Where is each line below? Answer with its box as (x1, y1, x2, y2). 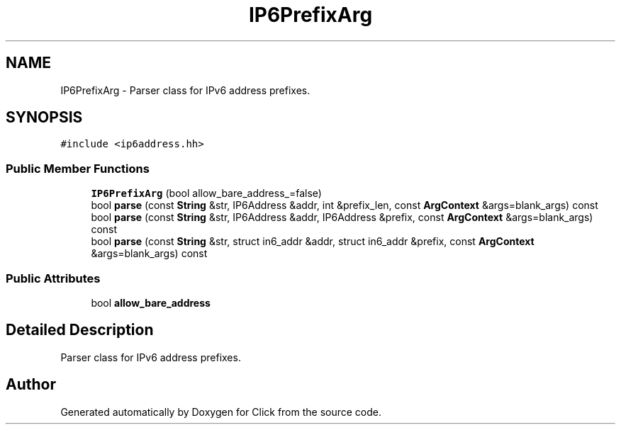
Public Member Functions (6, 161, 150, 176)
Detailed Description (6, 321, 154, 339)
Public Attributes (6, 271, 101, 285)
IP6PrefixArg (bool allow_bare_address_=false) (91, 187, 322, 200)
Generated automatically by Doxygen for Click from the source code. (60, 405, 382, 418)
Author (6, 375, 56, 394)
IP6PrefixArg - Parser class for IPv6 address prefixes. (60, 84, 310, 96)
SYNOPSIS (6, 108, 83, 127)
